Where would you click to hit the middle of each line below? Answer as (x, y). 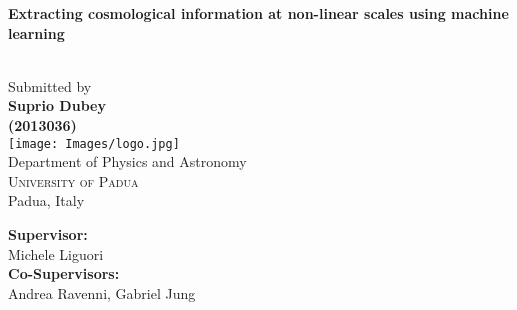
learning (36, 32)
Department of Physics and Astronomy (127, 161)
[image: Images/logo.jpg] (94, 143)
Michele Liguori (56, 253)
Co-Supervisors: (64, 273)
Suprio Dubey (57, 105)
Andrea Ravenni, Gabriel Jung (102, 292)
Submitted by (50, 85)
